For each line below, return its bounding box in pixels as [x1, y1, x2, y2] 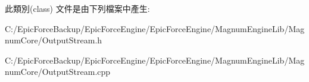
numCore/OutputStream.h [5, 34, 102, 46]
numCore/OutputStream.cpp [5, 65, 111, 78]
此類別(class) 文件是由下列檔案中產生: [5, 2, 150, 14]
